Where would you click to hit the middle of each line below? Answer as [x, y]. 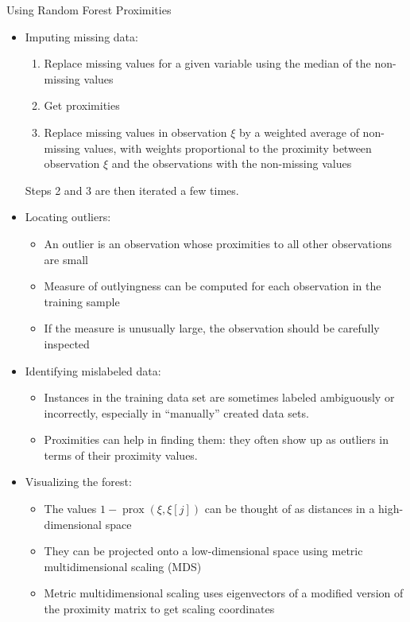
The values [70, 509]
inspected [67, 343]
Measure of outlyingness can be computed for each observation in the [213, 286]
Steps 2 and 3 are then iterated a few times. [132, 190]
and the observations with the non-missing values [232, 163]
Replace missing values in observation [135, 132]
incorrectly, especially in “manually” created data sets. [176, 412]
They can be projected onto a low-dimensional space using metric [203, 551]
